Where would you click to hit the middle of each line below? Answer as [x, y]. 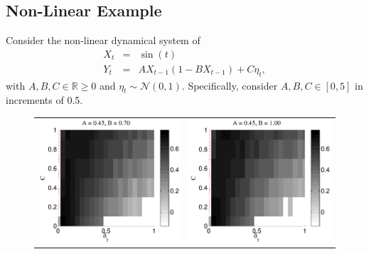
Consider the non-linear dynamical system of [103, 40]
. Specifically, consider [230, 85]
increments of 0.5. [44, 100]
